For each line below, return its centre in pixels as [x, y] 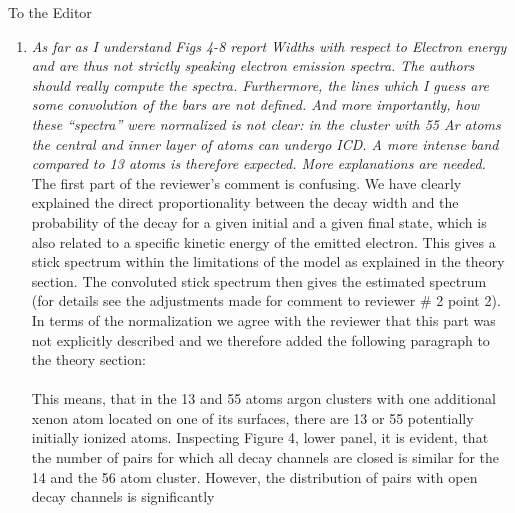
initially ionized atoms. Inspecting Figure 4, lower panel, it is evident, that [260, 437]
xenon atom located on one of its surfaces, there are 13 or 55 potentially [252, 417]
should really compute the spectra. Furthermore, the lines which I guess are [260, 84]
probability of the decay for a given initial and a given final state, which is [259, 221]
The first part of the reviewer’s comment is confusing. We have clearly [246, 182]
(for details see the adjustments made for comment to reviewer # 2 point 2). [266, 300]
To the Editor [50, 12]
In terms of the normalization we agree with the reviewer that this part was [263, 319]
